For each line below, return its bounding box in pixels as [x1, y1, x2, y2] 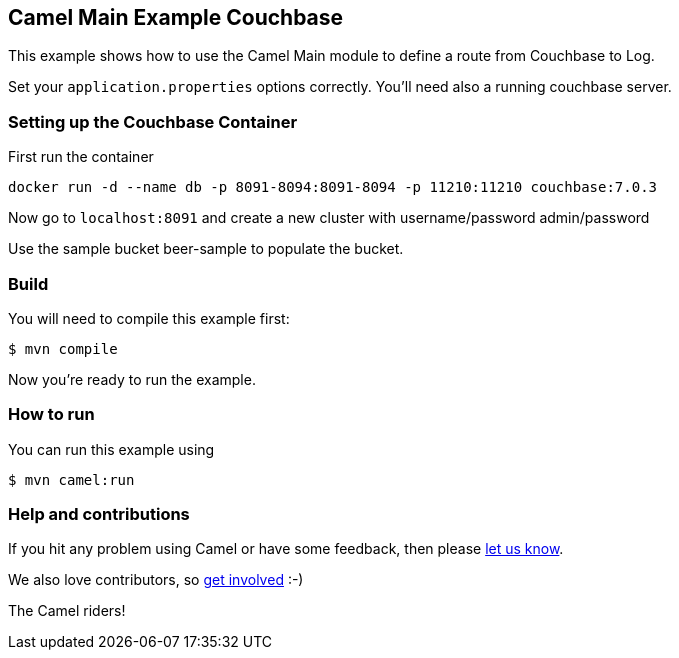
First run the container [8, 148, 154, 166]
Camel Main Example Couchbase [8, 5, 344, 30]
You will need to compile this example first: [8, 309, 290, 327]
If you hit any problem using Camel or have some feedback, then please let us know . [8, 540, 564, 558]
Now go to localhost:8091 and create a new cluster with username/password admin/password [8, 209, 650, 227]
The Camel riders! [8, 602, 126, 620]
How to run [8, 404, 95, 425]
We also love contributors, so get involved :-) [8, 571, 304, 589]
